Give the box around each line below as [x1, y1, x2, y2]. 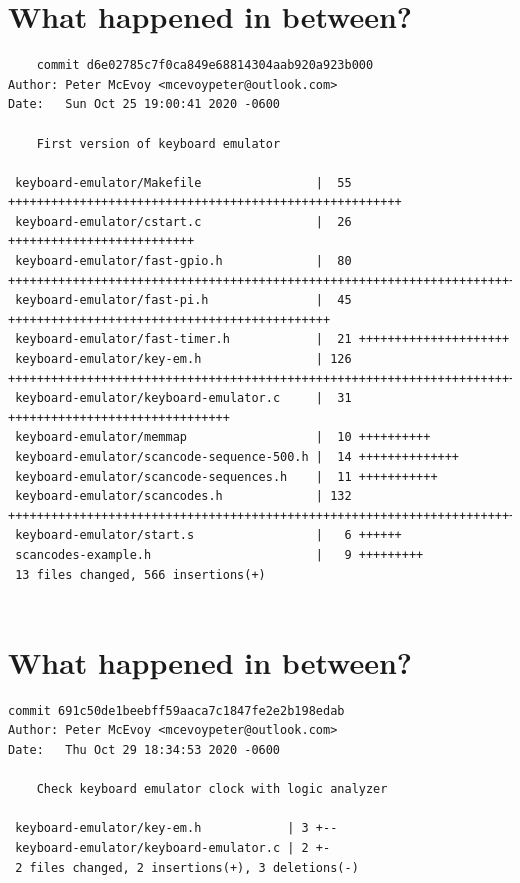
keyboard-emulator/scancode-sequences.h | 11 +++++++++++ [15, 469, 438, 484]
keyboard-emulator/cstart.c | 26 [15, 214, 352, 229]
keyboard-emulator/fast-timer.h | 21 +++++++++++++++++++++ [15, 332, 510, 347]
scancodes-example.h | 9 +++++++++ [15, 547, 424, 562]
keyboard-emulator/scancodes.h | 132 [15, 489, 352, 504]
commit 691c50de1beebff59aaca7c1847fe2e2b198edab [8, 703, 345, 718]
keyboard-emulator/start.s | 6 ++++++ [15, 528, 402, 543]
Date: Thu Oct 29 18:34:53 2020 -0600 [8, 743, 281, 758]
